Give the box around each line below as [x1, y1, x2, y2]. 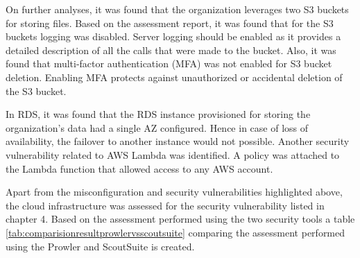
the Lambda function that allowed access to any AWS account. [6, 161, 273, 175]
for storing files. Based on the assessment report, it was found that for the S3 [6, 15, 334, 30]
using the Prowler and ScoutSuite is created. [6, 239, 195, 253]
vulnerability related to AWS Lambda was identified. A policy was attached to [6, 147, 340, 162]
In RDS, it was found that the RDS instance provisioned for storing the [6, 107, 311, 121]
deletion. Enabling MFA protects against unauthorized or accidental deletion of [6, 69, 343, 84]
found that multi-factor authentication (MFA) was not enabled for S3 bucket [6, 56, 332, 71]
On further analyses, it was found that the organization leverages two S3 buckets [6, 2, 349, 16]
